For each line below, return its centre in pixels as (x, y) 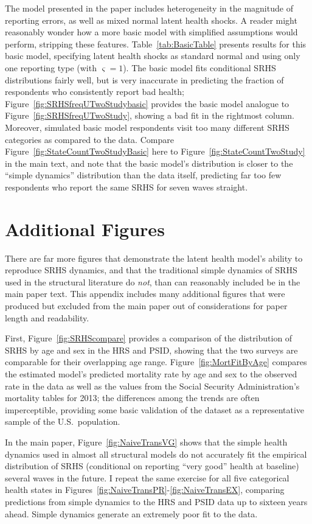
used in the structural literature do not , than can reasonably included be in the (153, 281)
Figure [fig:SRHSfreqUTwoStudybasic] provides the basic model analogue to (147, 103)
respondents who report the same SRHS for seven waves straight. (127, 187)
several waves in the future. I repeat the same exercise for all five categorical (147, 477)
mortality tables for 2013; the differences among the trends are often (132, 398)
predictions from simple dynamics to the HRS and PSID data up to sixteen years (156, 501)
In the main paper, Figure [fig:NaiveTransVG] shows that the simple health (146, 442)
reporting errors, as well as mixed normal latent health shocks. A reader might (151, 20)
